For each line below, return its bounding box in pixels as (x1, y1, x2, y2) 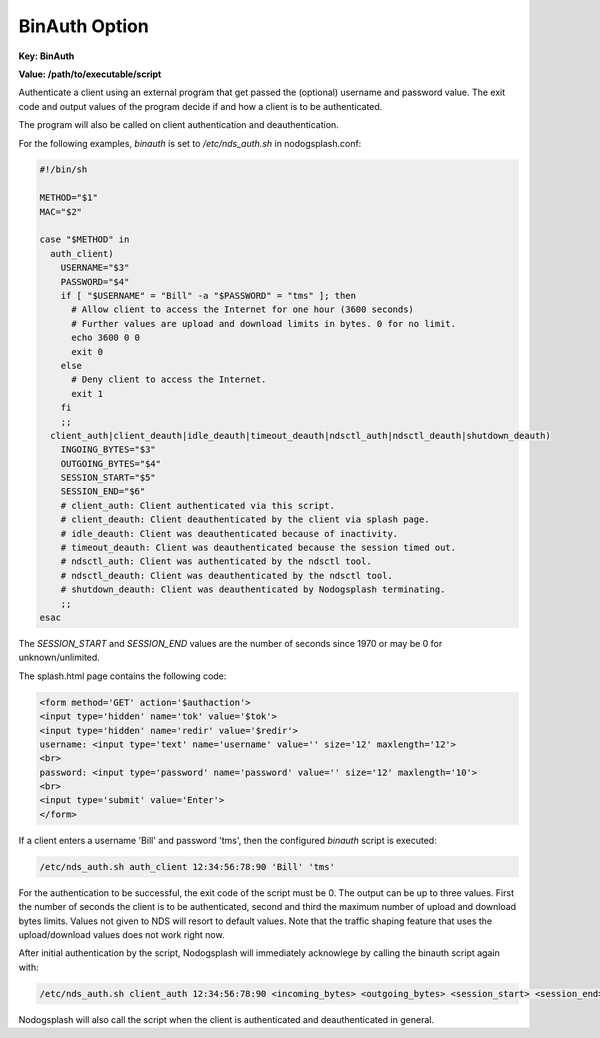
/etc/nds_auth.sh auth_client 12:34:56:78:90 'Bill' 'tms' (39, 861, 335, 872)
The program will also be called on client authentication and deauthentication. (18, 119, 339, 131)
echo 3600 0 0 (71, 332, 140, 344)
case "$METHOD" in (39, 234, 130, 245)
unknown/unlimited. (18, 651, 100, 664)
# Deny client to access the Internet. (71, 374, 267, 385)
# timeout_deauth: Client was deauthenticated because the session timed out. (60, 542, 457, 554)
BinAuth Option (18, 15, 149, 37)
